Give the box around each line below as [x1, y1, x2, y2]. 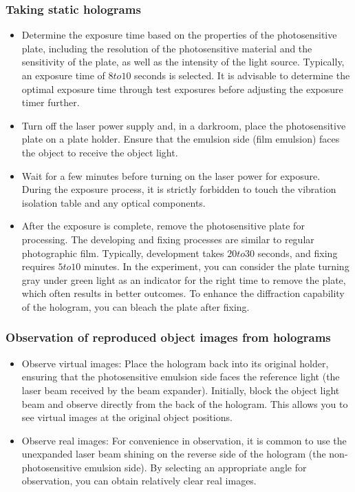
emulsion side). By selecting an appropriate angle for [84, 460, 307, 474]
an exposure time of [21, 68, 105, 82]
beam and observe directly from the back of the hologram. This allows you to [21, 396, 348, 411]
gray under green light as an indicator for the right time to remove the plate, [21, 272, 346, 287]
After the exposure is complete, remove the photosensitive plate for [21, 218, 305, 233]
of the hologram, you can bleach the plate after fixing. [21, 299, 250, 314]
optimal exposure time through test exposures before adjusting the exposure [21, 81, 343, 96]
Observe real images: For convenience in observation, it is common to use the [21, 433, 347, 447]
